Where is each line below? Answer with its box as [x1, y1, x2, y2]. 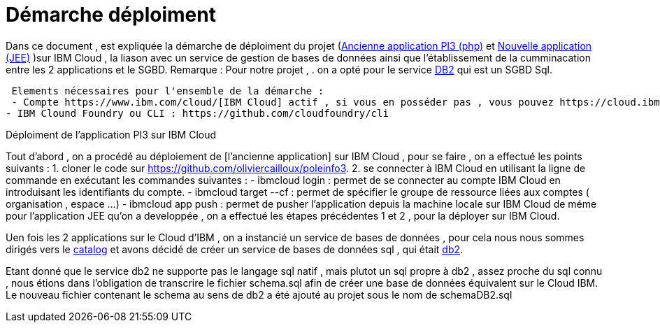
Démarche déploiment [6, 3, 216, 27]
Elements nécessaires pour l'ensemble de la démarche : [11, 85, 324, 97]
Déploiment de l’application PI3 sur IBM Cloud [6, 128, 217, 141]
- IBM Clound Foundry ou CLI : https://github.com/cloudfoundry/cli [6, 107, 389, 119]
